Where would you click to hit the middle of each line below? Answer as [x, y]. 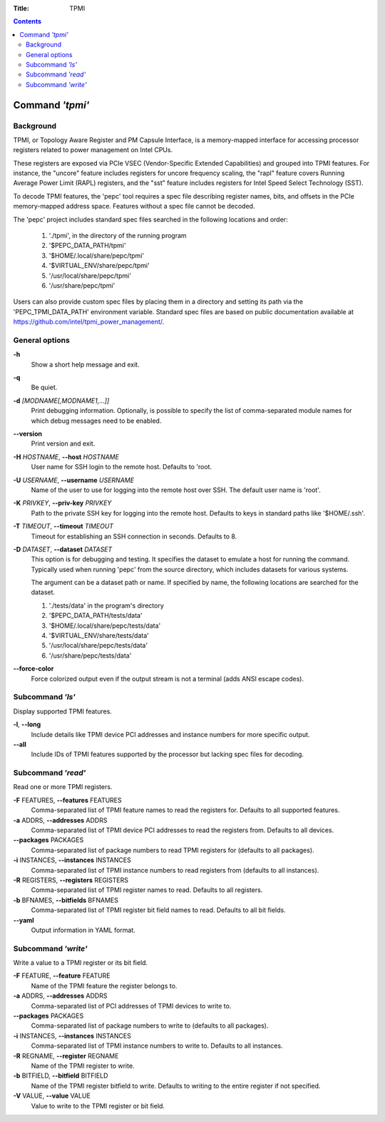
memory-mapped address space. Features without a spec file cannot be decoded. [134, 206]
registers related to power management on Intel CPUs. [93, 150]
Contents [27, 21]
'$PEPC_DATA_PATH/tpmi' [87, 246]
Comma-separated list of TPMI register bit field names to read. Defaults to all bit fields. [158, 910]
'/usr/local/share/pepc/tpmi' [90, 276]
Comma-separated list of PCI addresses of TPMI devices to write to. [131, 1006]
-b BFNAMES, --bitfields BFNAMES [66, 900]
